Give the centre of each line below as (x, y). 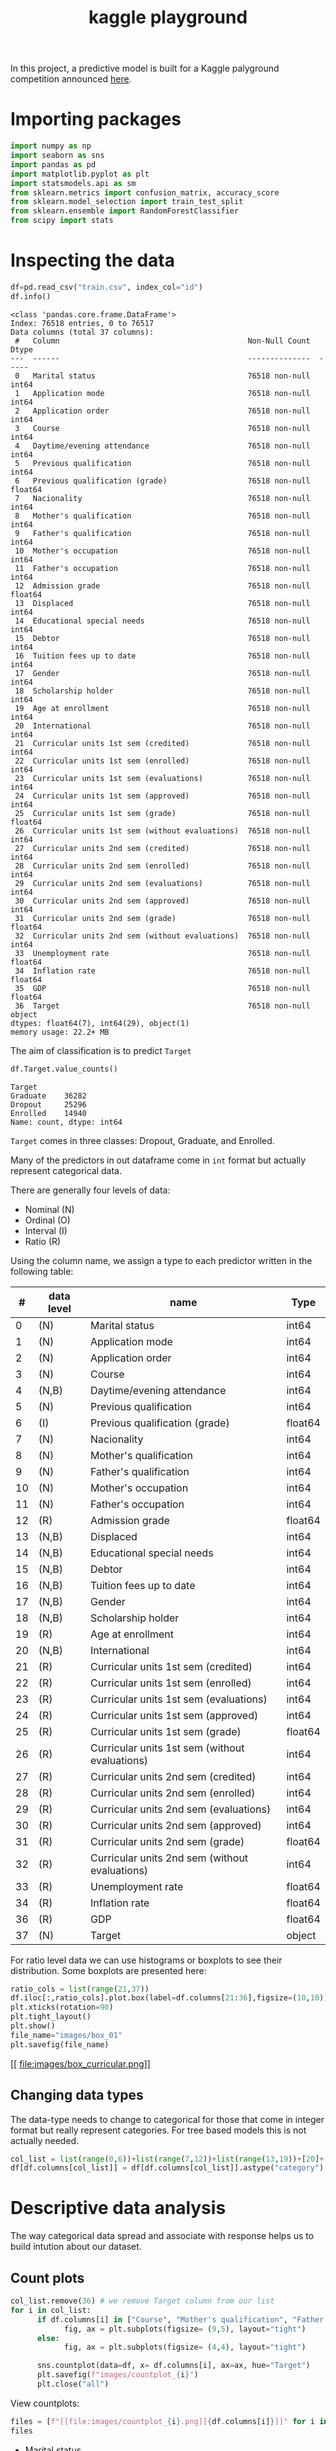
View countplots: (45, 2403)
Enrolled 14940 (48, 1113)
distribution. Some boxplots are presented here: (108, 1970)
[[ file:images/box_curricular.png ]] (80, 2063)
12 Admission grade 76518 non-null (162, 586)
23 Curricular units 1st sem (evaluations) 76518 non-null (162, 778)
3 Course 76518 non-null (162, 428)
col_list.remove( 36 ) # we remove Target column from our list (142, 2301)
